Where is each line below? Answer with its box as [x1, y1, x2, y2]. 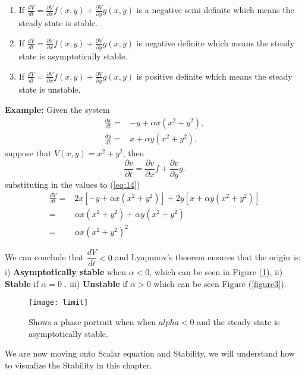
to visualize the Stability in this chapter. [5, 358, 152, 371]
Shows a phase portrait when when [29, 316, 156, 328]
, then [122, 147, 144, 159]
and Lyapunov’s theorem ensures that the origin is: [115, 251, 301, 263]
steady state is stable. [18, 17, 98, 29]
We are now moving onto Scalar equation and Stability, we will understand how [5, 347, 295, 360]
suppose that [5, 147, 52, 159]
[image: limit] [29, 298, 89, 307]
